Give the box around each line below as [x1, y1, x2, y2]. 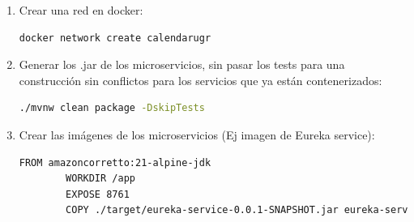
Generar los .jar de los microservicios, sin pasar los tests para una [19, 56, 345, 73]
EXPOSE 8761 [66, 188, 130, 200]
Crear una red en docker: [19, 2, 143, 18]
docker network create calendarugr [19, 32, 211, 44]
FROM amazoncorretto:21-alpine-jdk [19, 156, 211, 169]
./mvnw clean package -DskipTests [19, 102, 205, 114]
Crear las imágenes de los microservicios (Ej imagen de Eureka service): [19, 126, 375, 143]
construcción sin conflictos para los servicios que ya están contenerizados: [19, 71, 382, 88]
